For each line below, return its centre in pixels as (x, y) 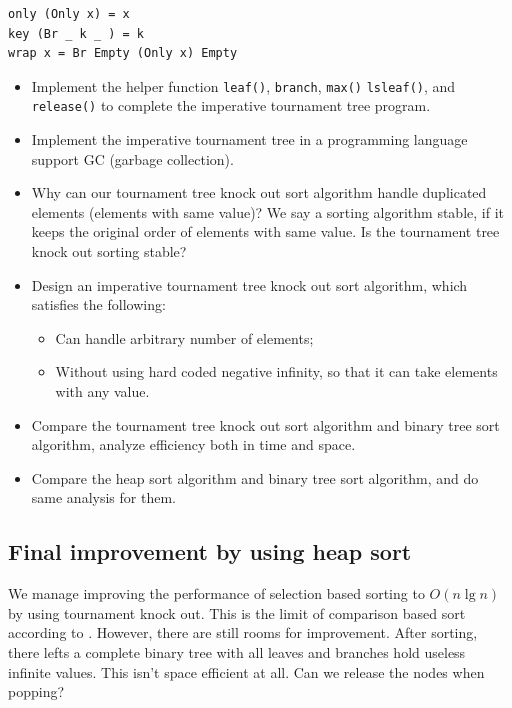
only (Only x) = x (69, 14)
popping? (36, 691)
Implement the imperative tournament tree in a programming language (249, 139)
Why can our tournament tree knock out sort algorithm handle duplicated (259, 192)
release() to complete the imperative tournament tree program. (231, 105)
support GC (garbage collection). (132, 158)
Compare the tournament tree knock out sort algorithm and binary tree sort (265, 424)
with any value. (102, 391)
